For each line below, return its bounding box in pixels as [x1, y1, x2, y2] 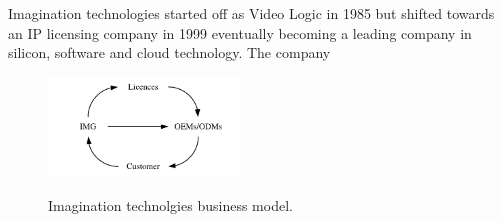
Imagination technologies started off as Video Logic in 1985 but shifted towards [8, 3, 495, 23]
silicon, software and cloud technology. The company [8, 42, 331, 63]
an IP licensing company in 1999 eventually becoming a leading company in [8, 22, 472, 43]
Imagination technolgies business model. [48, 195, 293, 216]
